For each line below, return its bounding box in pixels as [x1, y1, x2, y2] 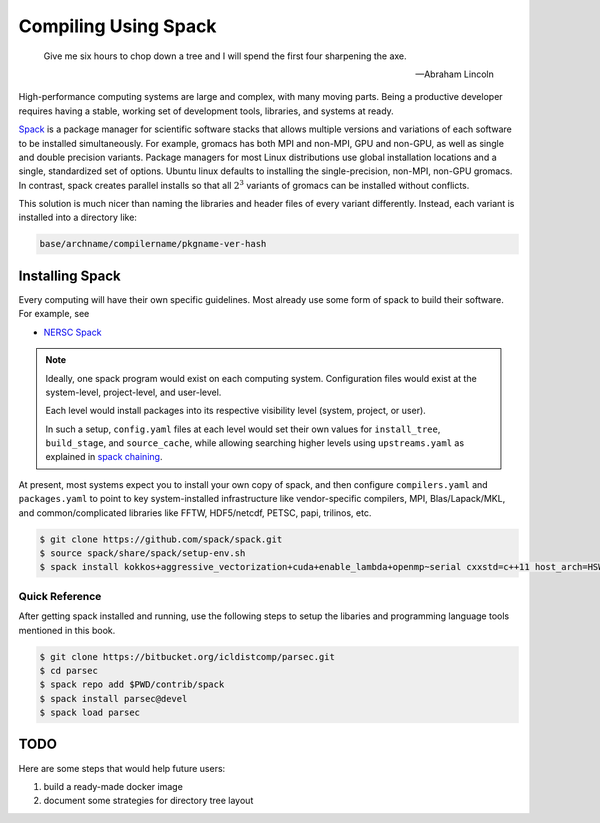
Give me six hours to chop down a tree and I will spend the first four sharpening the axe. [43, 50, 407, 62]
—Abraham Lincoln [415, 68, 494, 80]
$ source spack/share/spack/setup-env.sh [39, 548, 246, 559]
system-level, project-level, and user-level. [45, 386, 222, 398]
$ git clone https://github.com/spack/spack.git [39, 533, 283, 545]
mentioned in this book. [18, 624, 116, 636]
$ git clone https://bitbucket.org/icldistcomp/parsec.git [39, 651, 335, 662]
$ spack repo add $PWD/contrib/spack [39, 679, 225, 690]
